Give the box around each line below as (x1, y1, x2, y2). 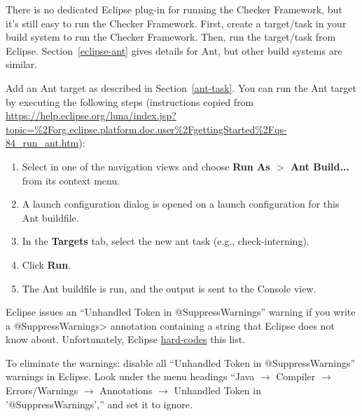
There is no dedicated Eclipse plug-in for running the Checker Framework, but (6, 2, 342, 16)
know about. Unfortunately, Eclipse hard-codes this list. (6, 332, 246, 347)
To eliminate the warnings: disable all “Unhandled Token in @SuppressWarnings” (6, 355, 356, 370)
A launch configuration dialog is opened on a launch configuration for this (22, 196, 340, 211)
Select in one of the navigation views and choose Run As (22, 159, 270, 173)
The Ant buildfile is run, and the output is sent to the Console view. (22, 281, 316, 295)
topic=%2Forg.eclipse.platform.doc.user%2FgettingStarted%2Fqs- (6, 121, 287, 136)
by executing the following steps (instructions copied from (6, 94, 254, 109)
